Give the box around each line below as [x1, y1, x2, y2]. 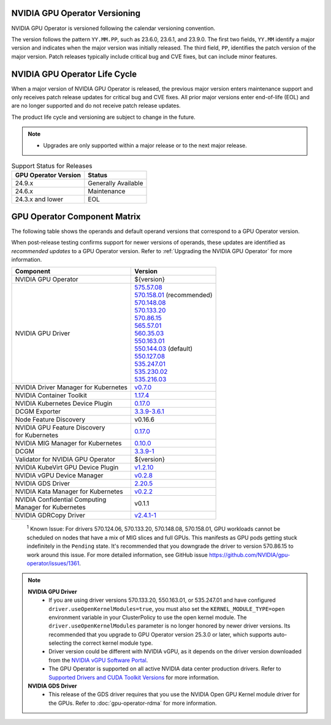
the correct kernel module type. [72, 639, 153, 647]
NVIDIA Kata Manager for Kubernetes [15, 487, 123, 496]
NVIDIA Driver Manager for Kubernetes [15, 383, 128, 392]
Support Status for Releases [11, 162, 93, 170]
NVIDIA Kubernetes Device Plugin [15, 399, 113, 408]
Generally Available [88, 179, 143, 188]
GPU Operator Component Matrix [11, 211, 141, 222]
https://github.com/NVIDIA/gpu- [208, 551, 291, 558]
